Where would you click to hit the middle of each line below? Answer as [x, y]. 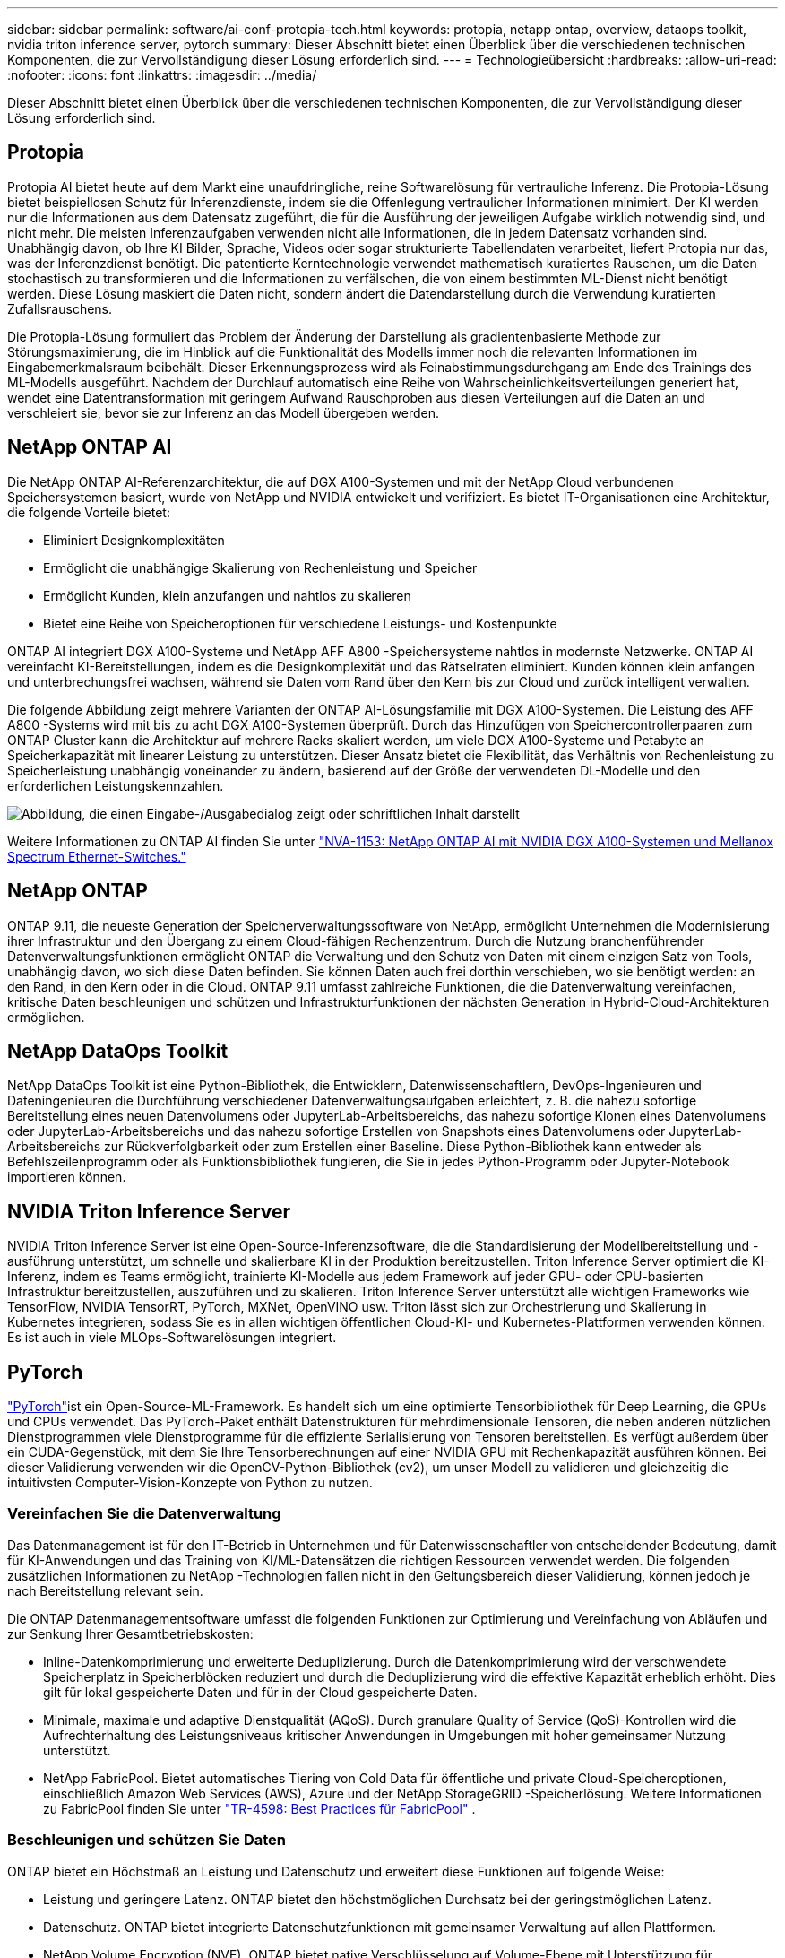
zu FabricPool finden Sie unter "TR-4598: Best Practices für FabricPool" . [259, 1808]
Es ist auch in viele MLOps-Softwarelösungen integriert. [172, 1338]
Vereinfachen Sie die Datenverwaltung [144, 1514]
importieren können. [67, 1177]
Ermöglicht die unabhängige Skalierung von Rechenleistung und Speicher [260, 567]
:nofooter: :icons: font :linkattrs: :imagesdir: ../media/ [162, 75]
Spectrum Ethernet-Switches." [97, 856]
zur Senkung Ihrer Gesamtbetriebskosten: [130, 1633]
